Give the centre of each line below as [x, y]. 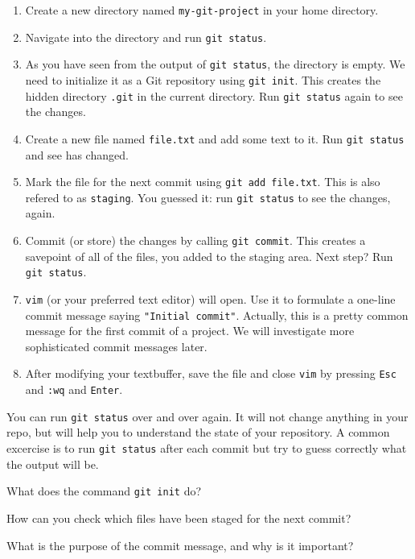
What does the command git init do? [104, 491]
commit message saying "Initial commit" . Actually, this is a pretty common [217, 315]
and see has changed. [77, 154]
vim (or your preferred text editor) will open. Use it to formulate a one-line [210, 298]
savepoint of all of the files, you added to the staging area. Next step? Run [209, 256]
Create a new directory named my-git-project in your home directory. [202, 10]
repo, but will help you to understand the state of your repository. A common [198, 432]
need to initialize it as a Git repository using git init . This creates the [203, 79]
